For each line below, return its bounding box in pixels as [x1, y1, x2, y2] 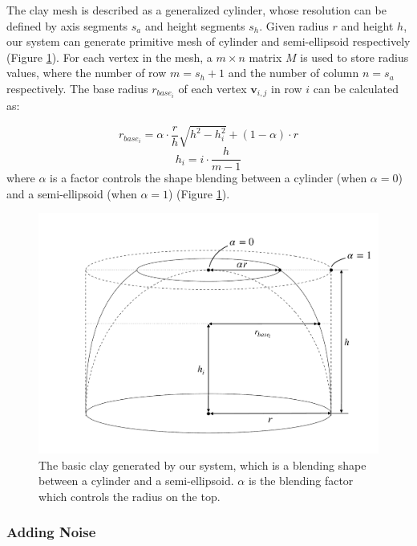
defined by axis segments [6, 17, 128, 34]
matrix [249, 48, 282, 65]
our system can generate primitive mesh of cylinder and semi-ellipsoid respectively [6, 33, 411, 50]
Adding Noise [6, 522, 96, 542]
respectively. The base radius [6, 79, 148, 96]
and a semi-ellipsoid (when [6, 185, 137, 202]
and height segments [144, 17, 245, 34]
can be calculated [313, 79, 399, 96]
